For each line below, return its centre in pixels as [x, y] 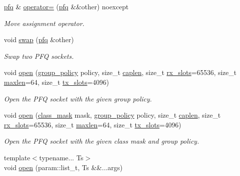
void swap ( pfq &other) [39, 39]
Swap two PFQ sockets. [39, 56]
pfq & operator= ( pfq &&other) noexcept [66, 6]
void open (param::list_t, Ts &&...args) [63, 167]
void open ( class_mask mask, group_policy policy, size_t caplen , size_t [112, 115]
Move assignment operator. [44, 23]
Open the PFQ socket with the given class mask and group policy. [102, 141]
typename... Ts [61, 157]
